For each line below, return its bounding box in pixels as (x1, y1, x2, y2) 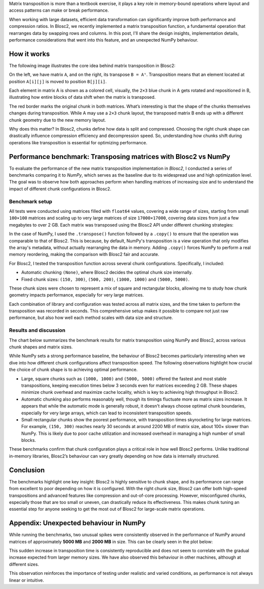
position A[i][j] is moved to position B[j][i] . (9, 78, 107, 84)
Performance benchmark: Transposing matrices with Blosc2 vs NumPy (9, 152, 231, 161)
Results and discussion (9, 327, 66, 334)
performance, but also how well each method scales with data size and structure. (9, 315, 173, 320)
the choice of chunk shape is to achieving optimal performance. (9, 367, 138, 373)
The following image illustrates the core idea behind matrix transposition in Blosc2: (9, 63, 176, 68)
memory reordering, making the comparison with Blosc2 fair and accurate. (9, 251, 159, 257)
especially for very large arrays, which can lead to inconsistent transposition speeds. (21, 410, 193, 416)
